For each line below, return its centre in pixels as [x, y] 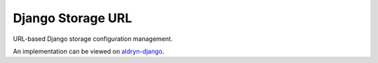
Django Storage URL [72, 18]
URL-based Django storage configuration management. [93, 39]
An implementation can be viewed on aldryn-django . [89, 51]
